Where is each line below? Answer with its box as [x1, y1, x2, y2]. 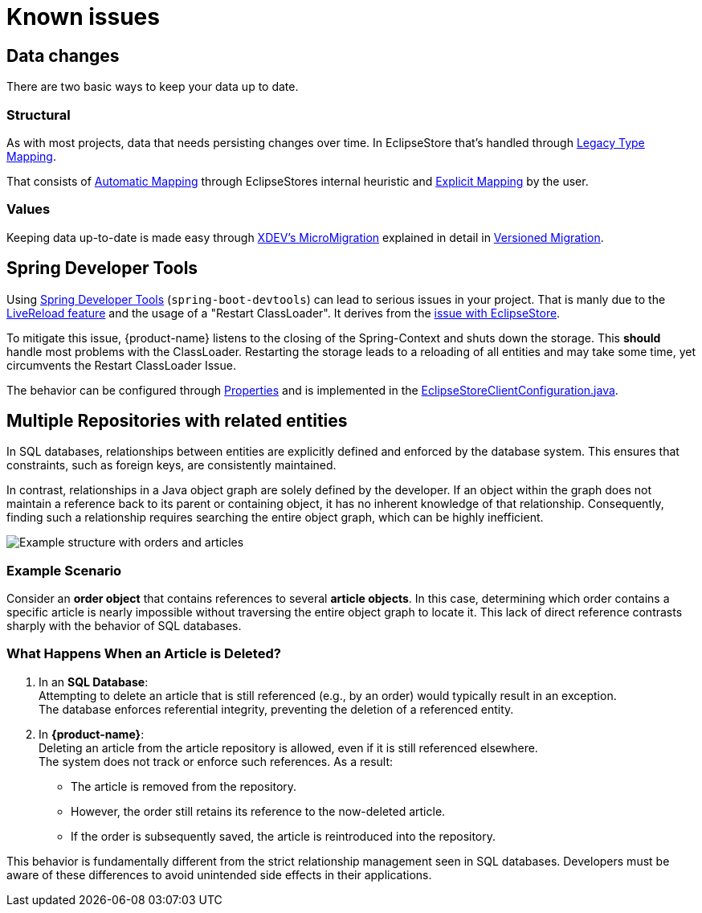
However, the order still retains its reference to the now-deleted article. [71, 804, 446, 818]
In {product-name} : [39, 727, 145, 741]
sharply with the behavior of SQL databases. [6, 619, 242, 633]
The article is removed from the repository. [71, 779, 297, 793]
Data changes [6, 45, 120, 66]
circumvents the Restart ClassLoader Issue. [6, 358, 236, 372]
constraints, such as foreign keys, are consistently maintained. [6, 458, 337, 473]
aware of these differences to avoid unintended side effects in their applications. [6, 867, 432, 882]
